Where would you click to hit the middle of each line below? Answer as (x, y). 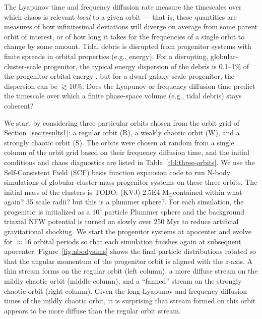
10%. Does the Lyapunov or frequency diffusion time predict (162, 86)
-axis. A (240, 261)
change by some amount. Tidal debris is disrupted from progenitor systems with (128, 46)
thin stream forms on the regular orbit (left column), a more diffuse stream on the (131, 271)
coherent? (19, 105)
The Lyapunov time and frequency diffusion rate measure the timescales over (123, 7)
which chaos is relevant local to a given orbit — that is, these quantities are (120, 16)
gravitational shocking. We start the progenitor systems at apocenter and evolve (128, 231)
